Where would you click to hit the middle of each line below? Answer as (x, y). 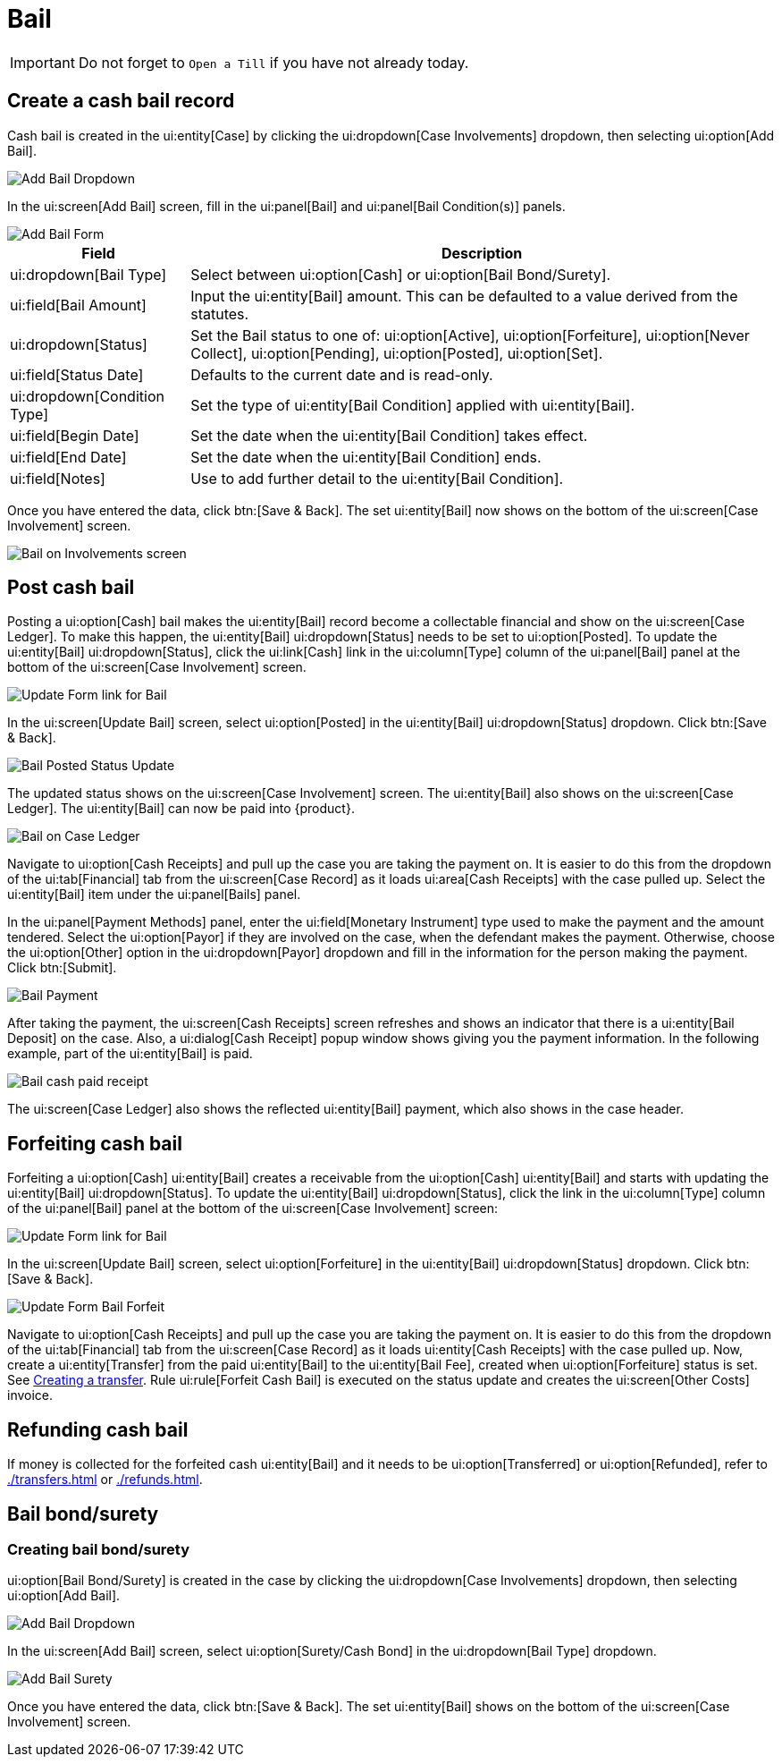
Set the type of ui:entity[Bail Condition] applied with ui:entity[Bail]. (413, 405)
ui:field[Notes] (58, 478)
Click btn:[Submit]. (62, 968)
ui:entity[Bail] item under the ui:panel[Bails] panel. (154, 895)
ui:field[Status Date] (77, 374)
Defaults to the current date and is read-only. (342, 374)
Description (482, 253)
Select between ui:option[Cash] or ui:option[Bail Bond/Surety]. (401, 274)
